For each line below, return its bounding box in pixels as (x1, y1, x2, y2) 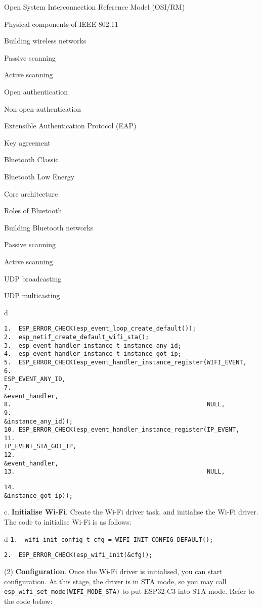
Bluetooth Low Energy (4, 171, 75, 181)
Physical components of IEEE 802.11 (4, 18, 118, 29)
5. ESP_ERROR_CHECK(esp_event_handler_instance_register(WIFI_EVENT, (4, 358, 247, 366)
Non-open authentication (4, 103, 81, 114)
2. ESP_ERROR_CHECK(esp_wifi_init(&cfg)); (4, 551, 153, 559)
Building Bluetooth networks (4, 222, 94, 232)
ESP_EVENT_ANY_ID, (4, 376, 66, 383)
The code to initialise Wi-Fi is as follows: (4, 517, 132, 527)
